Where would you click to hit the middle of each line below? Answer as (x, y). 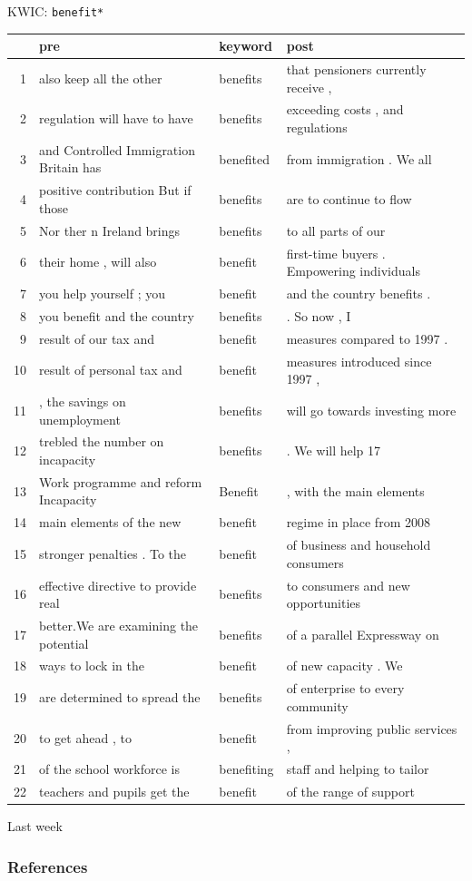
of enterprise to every (345, 688)
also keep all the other (101, 78)
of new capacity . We (344, 666)
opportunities (324, 603)
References (48, 866)
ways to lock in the (92, 666)
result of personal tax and (111, 370)
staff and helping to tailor (358, 769)
